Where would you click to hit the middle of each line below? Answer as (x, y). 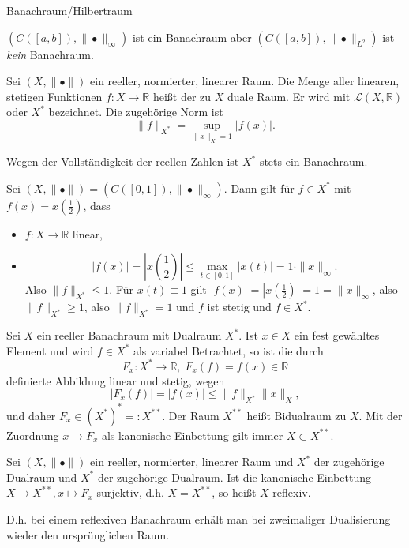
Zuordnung (33, 435)
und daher (31, 415)
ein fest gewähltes (337, 335)
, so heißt (234, 492)
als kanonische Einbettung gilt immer (193, 435)
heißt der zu (182, 96)
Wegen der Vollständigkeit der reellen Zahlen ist (123, 161)
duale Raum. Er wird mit (289, 96)
